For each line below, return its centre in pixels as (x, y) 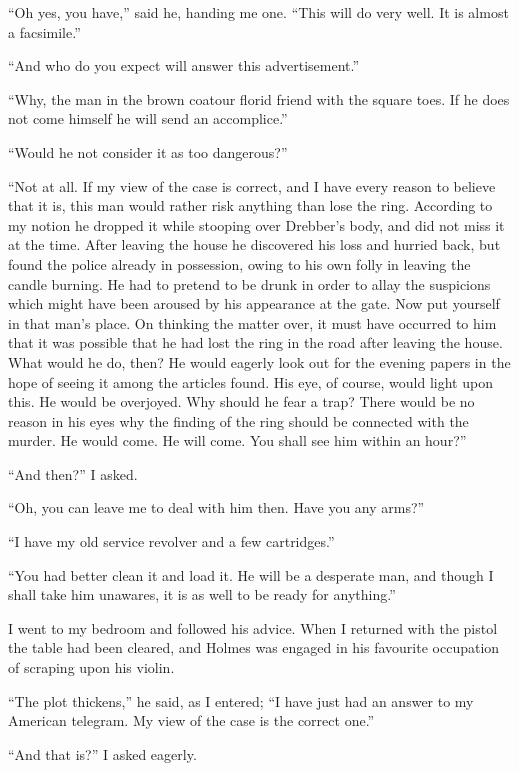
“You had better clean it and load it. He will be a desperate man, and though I (251, 574)
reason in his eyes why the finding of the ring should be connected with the (238, 420)
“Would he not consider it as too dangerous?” (148, 151)
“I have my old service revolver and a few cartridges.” (171, 541)
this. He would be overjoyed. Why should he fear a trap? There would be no (241, 401)
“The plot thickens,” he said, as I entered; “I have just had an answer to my (241, 700)
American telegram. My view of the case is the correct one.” (191, 720)
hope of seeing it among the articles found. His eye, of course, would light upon (250, 381)
